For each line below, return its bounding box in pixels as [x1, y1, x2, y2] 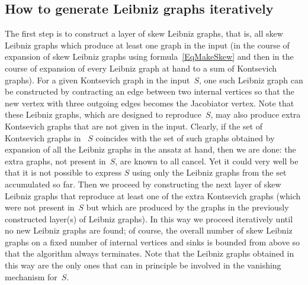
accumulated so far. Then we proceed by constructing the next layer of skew [5, 177, 281, 190]
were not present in [5, 201, 75, 213]
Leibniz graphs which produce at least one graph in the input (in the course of [5, 38, 290, 51]
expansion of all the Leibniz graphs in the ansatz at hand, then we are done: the [5, 143, 296, 156]
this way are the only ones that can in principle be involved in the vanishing [5, 259, 281, 271]
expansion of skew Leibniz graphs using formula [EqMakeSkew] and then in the [5, 50, 294, 63]
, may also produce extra [210, 108, 301, 121]
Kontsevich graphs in [5, 131, 81, 144]
